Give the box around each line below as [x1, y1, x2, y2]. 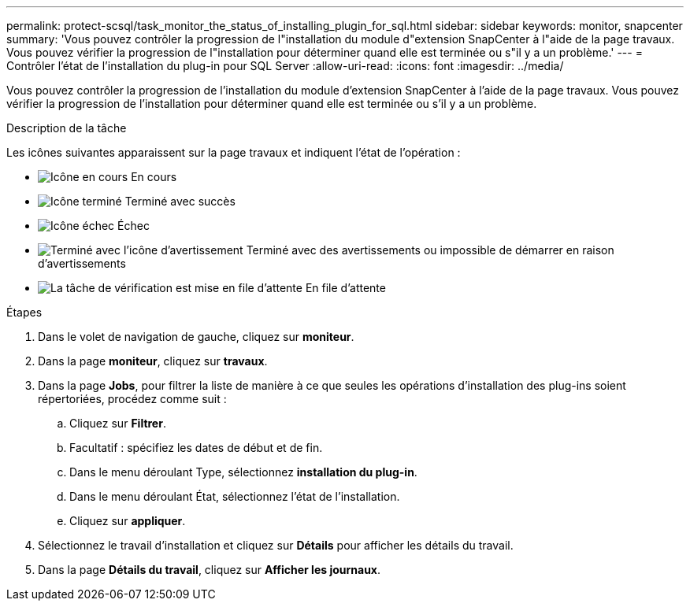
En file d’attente [305, 281, 386, 294]
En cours [131, 170, 177, 183]
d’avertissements [38, 257, 126, 270]
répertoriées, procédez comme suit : [38, 392, 227, 405]
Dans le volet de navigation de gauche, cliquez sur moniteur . [38, 330, 354, 343]
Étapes [6, 305, 43, 319]
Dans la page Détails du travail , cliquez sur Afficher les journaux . [38, 563, 381, 576]
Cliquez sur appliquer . [69, 514, 186, 527]
